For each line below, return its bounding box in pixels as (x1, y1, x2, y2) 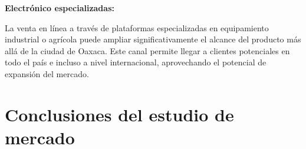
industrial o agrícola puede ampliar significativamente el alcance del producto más (5, 33, 301, 45)
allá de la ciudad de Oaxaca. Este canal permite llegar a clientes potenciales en (5, 44, 290, 57)
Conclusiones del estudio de (5, 102, 234, 126)
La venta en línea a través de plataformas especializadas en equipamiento (5, 21, 269, 34)
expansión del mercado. (5, 67, 89, 80)
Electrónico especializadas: (5, 2, 114, 14)
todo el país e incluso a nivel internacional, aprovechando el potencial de (5, 56, 266, 68)
